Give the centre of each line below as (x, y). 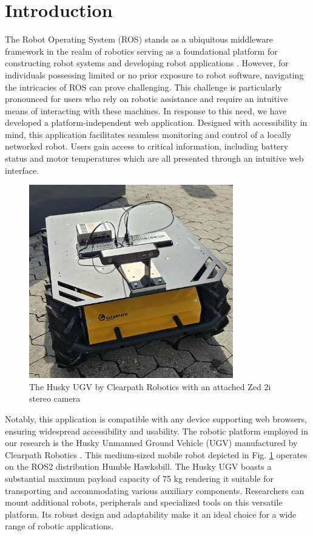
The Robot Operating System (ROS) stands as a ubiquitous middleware (139, 39)
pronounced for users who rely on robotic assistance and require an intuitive (146, 99)
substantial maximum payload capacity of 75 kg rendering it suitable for (139, 478)
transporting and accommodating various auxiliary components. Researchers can (155, 490)
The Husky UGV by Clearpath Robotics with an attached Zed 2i (150, 386)
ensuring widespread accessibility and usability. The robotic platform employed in (156, 431)
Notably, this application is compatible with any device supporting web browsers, (156, 419)
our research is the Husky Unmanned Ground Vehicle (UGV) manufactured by (151, 443)
